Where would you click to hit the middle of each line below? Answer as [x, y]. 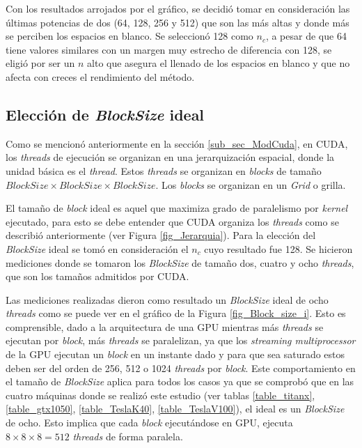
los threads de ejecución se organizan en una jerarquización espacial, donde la [170, 157]
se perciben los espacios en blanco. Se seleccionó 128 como [129, 36]
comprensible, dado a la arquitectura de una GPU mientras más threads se [165, 326]
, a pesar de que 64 [306, 36]
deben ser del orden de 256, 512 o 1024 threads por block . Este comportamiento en [181, 368]
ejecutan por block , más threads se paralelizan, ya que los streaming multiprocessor [181, 340]
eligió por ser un [40, 63]
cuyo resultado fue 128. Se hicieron [278, 248]
